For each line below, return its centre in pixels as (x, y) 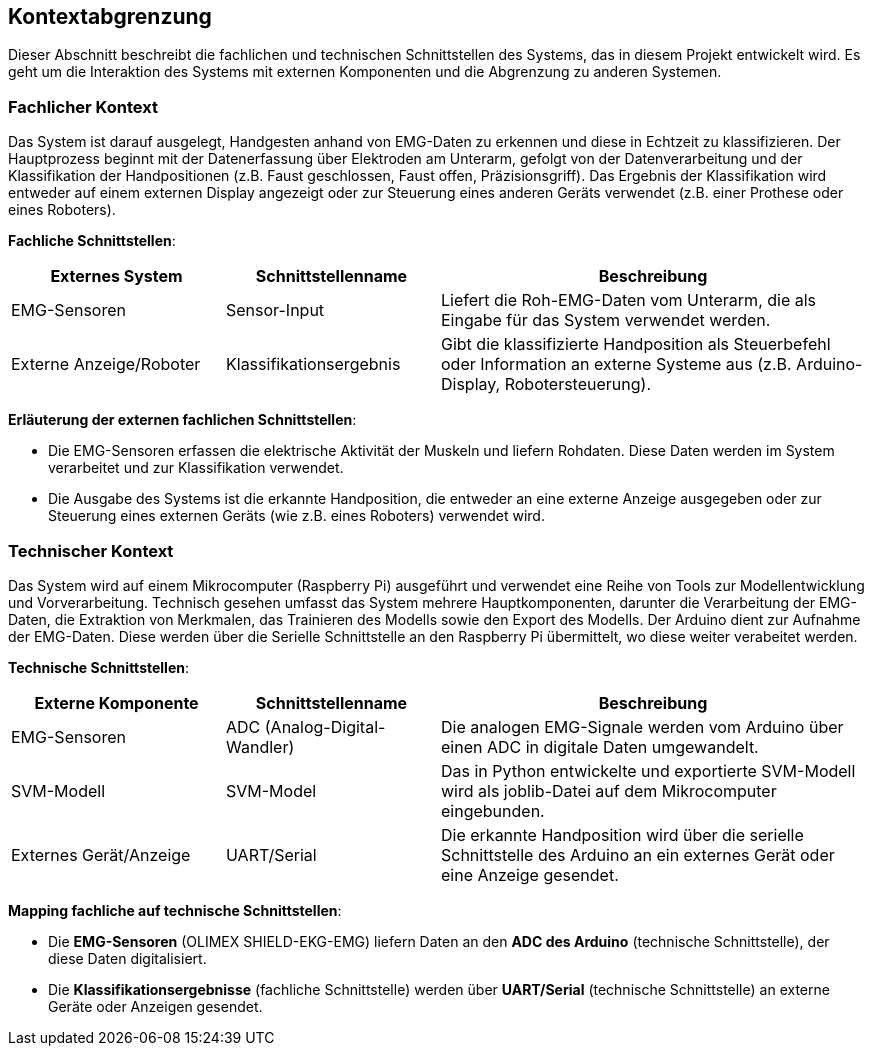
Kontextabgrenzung (110, 16)
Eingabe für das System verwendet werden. (606, 320)
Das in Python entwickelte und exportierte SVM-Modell (648, 770)
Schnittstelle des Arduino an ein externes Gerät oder (638, 854)
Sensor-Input (275, 310)
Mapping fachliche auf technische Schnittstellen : (175, 910)
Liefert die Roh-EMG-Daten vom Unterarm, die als (629, 300)
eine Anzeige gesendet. (530, 874)
